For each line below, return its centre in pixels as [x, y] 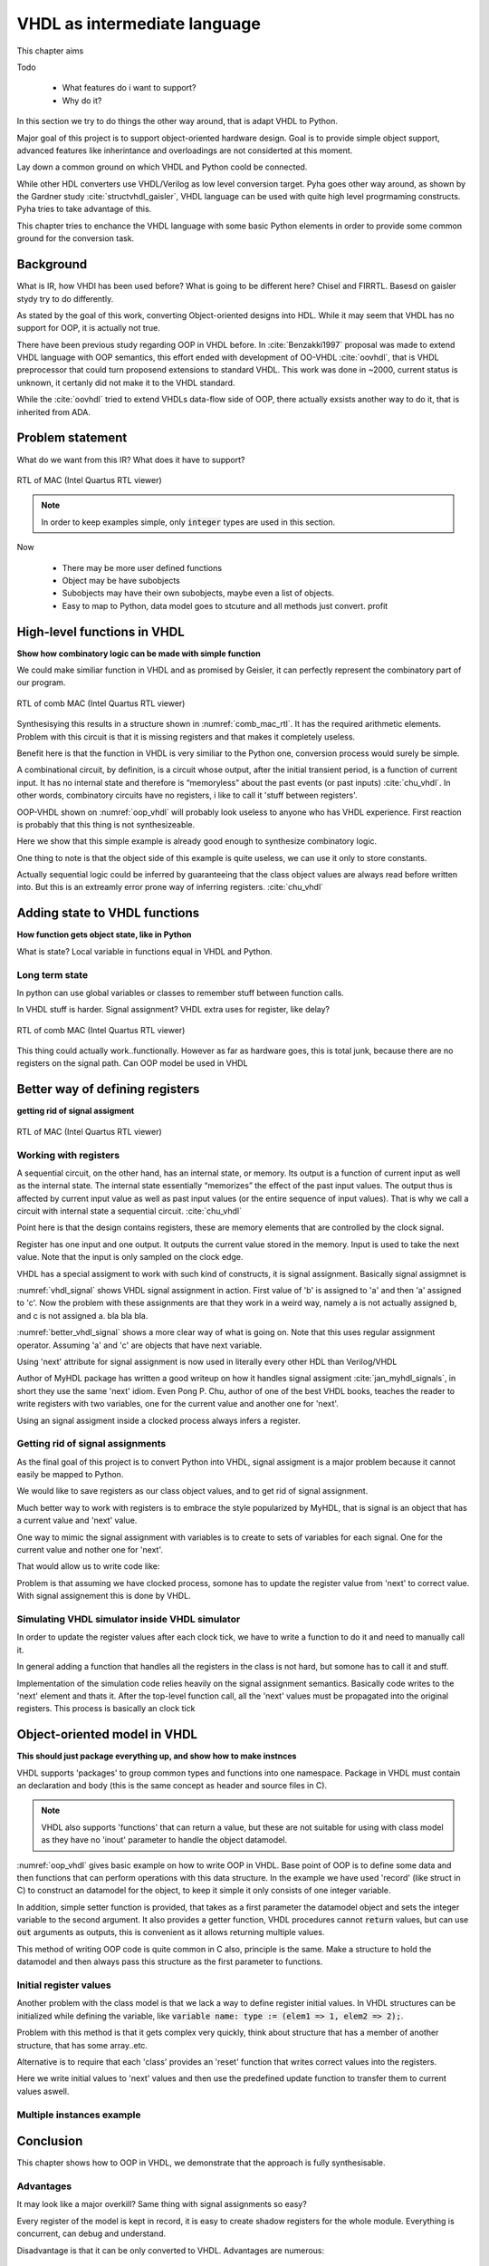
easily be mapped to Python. [70, 1475]
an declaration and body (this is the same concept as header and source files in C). [172, 1785]
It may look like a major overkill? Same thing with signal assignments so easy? [162, 2204]
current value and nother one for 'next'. [90, 1550]
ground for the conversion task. [76, 238]
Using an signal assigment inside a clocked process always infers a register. [158, 1420]
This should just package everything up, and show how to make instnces [157, 1756]
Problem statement [72, 438]
